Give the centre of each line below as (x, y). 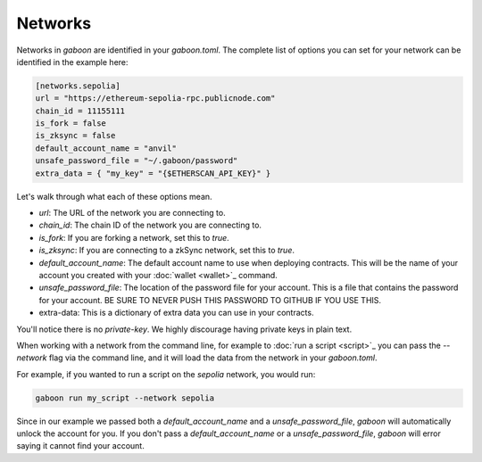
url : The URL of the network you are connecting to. (133, 213)
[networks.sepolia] (78, 86)
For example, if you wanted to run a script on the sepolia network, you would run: (166, 374)
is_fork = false (71, 124)
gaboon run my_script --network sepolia (125, 398)
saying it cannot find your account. (80, 446)
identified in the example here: (72, 62)
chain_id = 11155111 (80, 111)
